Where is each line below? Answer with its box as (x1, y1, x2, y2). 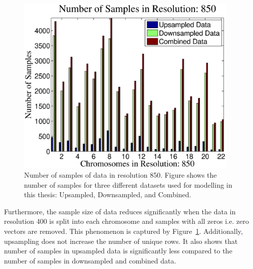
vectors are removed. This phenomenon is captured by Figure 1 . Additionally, (4, 226, 243, 236)
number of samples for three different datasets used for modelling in (24, 179, 232, 190)
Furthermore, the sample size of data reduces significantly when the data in (4, 206, 236, 216)
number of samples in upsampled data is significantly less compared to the (4, 245, 232, 256)
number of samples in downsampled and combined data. (4, 255, 176, 265)
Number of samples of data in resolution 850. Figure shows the (24, 170, 217, 180)
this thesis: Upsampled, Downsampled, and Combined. (24, 189, 191, 200)
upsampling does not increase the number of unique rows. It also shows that (4, 235, 238, 246)
